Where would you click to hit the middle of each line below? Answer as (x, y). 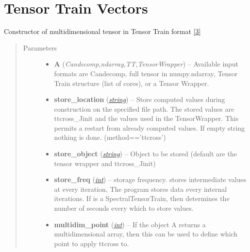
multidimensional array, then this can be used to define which (146, 234)
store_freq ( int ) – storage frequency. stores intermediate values (150, 179)
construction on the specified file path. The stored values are (144, 109)
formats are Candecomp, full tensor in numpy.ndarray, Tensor (146, 73)
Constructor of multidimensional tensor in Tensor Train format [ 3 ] (102, 31)
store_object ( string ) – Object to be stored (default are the (145, 154)
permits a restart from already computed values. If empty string (150, 127)
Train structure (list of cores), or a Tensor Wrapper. (132, 83)
